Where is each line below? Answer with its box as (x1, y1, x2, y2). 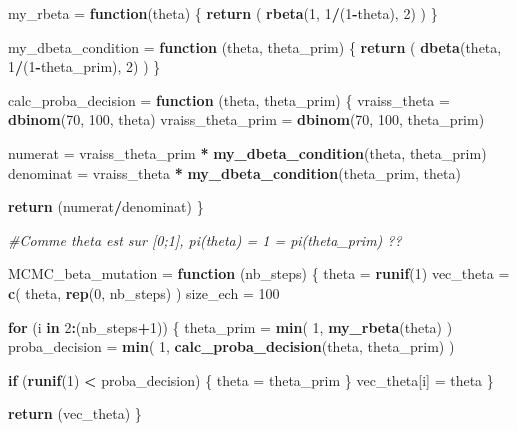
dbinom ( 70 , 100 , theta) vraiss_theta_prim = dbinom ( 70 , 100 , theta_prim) (8, 109, 485, 130)
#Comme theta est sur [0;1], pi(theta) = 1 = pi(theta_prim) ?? (8, 229, 402, 250)
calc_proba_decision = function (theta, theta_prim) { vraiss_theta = (8, 89, 450, 110)
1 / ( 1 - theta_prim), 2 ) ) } (8, 56, 161, 77)
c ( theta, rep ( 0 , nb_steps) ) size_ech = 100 (8, 282, 280, 303)
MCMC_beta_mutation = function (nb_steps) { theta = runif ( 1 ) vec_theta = (8, 263, 510, 284)
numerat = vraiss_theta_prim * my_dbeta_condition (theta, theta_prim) (8, 142, 487, 163)
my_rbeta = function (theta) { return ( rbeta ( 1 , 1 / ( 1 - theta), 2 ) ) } (8, 3, 438, 23)
